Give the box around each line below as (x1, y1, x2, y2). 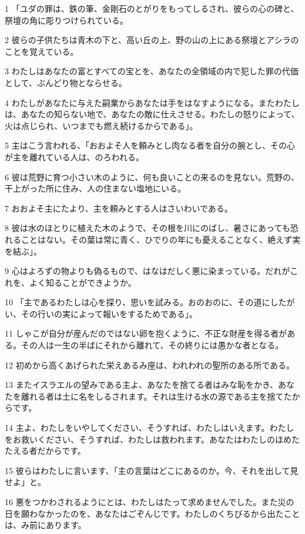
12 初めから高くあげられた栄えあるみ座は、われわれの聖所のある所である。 (5, 358, 295, 371)
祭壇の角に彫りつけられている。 (5, 14, 128, 26)
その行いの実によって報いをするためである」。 (21, 307, 197, 319)
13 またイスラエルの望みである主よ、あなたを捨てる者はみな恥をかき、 (5, 378, 279, 391)
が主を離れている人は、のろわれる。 (5, 150, 144, 163)
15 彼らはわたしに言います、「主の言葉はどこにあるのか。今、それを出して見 (5, 464, 299, 476)
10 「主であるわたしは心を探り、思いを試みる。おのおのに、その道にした (5, 296, 287, 308)
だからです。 (37, 444, 86, 457)
